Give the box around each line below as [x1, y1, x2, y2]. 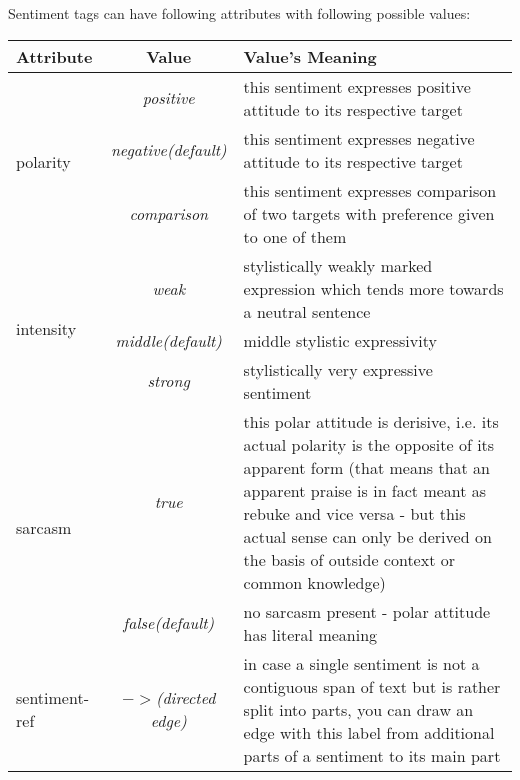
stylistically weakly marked [243, 253, 433, 277]
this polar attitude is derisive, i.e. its [243, 409, 499, 433]
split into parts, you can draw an [243, 697, 474, 721]
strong [147, 369, 190, 393]
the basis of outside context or [243, 547, 455, 571]
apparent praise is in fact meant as [243, 478, 487, 502]
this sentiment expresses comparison [243, 178, 497, 202]
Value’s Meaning [243, 44, 377, 68]
